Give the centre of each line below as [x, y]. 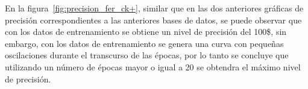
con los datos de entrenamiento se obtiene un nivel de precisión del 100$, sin [146, 32]
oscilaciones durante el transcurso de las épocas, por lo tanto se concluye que [147, 55]
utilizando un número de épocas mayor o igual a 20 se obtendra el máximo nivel [153, 66]
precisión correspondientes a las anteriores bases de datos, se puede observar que [153, 20]
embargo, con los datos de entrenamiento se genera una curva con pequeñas [144, 43]
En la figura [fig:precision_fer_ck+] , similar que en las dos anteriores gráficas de [154, 8]
